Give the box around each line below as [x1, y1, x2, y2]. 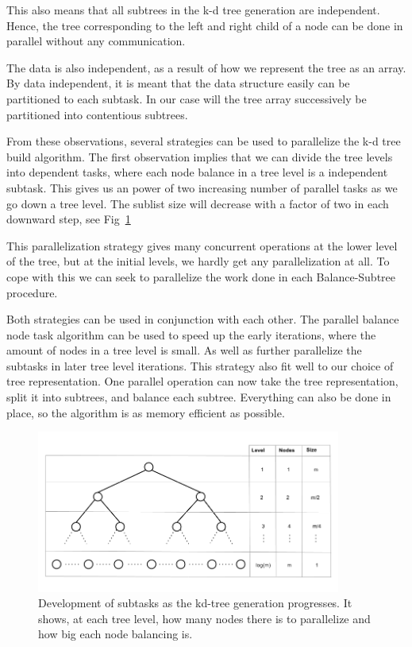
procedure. [6, 284, 58, 300]
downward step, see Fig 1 [6, 211, 131, 227]
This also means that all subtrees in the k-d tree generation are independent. [6, 2, 380, 17]
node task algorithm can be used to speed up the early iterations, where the [6, 326, 376, 343]
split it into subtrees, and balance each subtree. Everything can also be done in [6, 389, 391, 405]
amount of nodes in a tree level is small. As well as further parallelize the [6, 342, 362, 358]
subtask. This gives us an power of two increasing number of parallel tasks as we [6, 179, 398, 196]
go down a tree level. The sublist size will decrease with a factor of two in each [6, 195, 389, 211]
